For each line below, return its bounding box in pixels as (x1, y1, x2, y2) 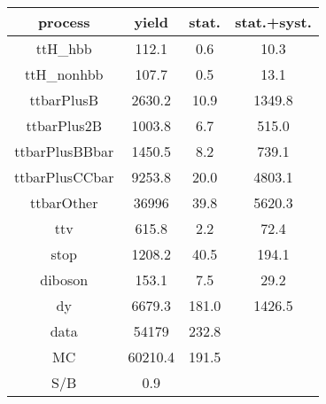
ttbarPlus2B (26, 115, 102, 136)
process (37, 12, 90, 32)
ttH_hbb (35, 38, 92, 58)
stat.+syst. (235, 12, 312, 32)
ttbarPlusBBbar (14, 141, 114, 161)
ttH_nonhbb (24, 64, 104, 84)
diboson (40, 269, 89, 290)
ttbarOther (29, 192, 98, 213)
